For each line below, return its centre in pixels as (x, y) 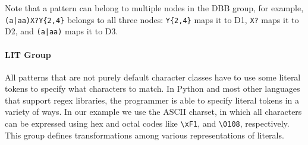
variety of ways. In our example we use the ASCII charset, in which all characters (153, 112)
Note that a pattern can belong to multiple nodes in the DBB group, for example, (154, 8)
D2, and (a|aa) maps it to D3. (62, 31)
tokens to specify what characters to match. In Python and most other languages (153, 88)
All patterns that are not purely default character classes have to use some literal (153, 77)
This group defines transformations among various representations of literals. (144, 135)
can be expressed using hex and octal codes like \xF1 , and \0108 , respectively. (147, 123)
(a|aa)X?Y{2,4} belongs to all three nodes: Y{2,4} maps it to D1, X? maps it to (152, 19)
